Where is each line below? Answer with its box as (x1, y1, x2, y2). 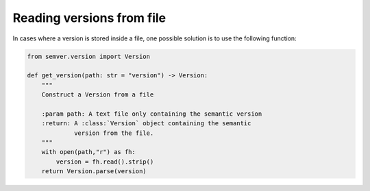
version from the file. (74, 129, 154, 137)
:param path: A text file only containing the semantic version (41, 110, 262, 118)
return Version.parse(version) (41, 168, 147, 175)
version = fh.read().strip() (56, 157, 154, 166)
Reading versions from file (12, 10, 166, 25)
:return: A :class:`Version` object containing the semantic (41, 120, 251, 127)
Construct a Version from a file (41, 91, 154, 99)
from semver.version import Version (27, 52, 151, 60)
